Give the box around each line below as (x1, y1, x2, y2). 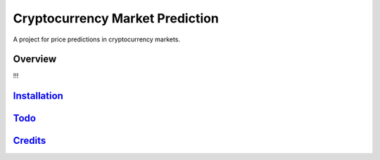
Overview (13, 53, 57, 65)
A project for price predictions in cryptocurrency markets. (13, 35, 181, 44)
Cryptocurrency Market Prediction (13, 11, 220, 26)
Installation (13, 90, 63, 102)
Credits (13, 135, 46, 147)
